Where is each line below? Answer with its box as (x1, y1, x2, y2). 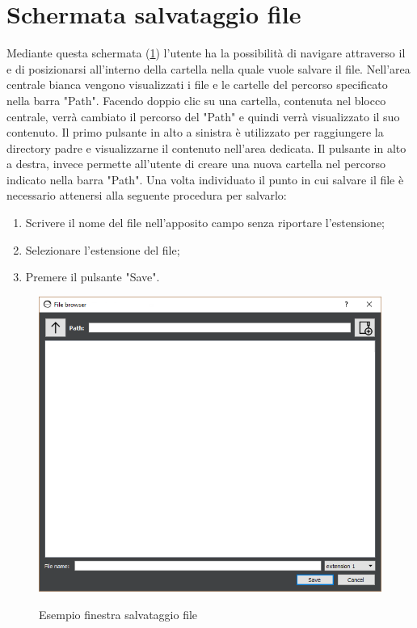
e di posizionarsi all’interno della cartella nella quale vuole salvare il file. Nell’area (6, 60, 411, 77)
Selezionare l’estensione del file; (25, 241, 180, 258)
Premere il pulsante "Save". (25, 268, 160, 285)
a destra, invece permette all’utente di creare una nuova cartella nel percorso (6, 155, 385, 172)
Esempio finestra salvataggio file (39, 605, 198, 622)
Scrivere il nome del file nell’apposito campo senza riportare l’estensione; (25, 214, 385, 231)
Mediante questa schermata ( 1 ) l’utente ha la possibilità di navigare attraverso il (6, 44, 406, 61)
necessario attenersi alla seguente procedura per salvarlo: (6, 187, 287, 204)
